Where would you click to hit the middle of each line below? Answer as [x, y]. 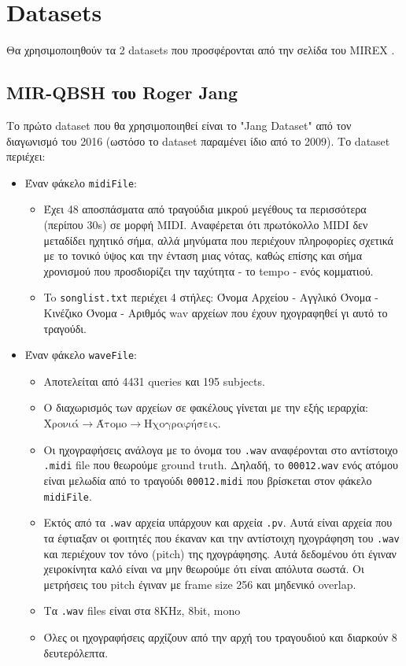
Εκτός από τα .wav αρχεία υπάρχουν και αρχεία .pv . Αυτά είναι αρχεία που [218, 522]
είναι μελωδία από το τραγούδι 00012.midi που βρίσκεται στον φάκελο [208, 480]
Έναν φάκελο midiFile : [81, 182]
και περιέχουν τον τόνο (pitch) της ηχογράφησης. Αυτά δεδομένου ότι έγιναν [220, 553]
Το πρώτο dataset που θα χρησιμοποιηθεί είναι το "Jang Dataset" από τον [179, 125]
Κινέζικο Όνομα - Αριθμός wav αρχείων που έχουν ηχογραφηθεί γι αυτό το [216, 312]
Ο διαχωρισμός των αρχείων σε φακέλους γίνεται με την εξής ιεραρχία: [206, 407]
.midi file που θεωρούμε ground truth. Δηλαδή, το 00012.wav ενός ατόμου [221, 465]
